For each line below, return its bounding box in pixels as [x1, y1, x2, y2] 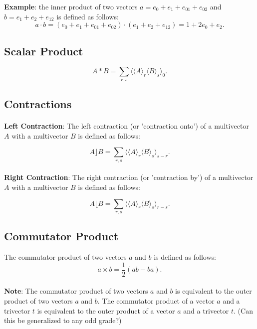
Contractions [4, 96, 72, 112]
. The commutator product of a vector [97, 295, 215, 306]
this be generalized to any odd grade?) [4, 315, 122, 326]
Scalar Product [4, 43, 83, 58]
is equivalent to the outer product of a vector [37, 305, 175, 316]
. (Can [234, 305, 253, 316]
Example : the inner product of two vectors [4, 1, 138, 11]
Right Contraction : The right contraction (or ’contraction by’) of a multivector [4, 172, 254, 182]
